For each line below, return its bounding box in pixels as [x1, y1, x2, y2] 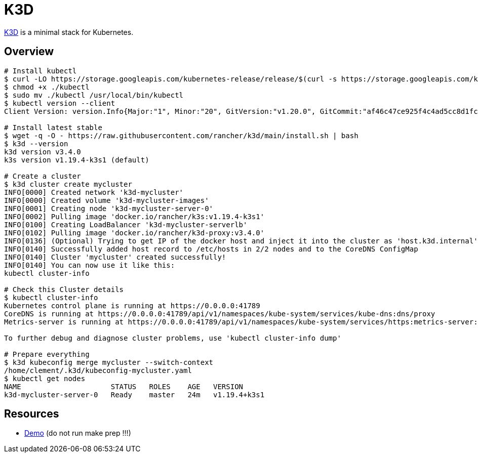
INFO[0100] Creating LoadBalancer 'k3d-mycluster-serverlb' [4, 220, 248, 229]
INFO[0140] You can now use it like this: [4, 261, 175, 269]
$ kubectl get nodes [4, 374, 86, 383]
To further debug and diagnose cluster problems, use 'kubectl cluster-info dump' [4, 334, 341, 342]
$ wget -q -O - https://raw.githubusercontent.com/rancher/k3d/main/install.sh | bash [4, 131, 358, 140]
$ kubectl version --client [4, 99, 115, 107]
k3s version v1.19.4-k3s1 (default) [4, 155, 149, 164]
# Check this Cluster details [4, 285, 124, 294]
